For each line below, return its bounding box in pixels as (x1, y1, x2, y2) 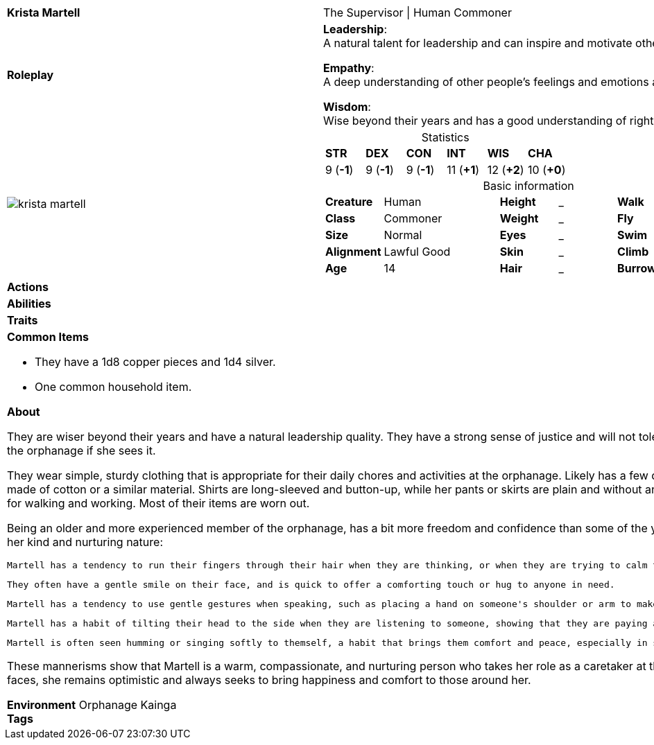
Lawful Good (384, 245, 451, 258)
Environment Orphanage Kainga (7, 698, 177, 712)
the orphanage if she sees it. (7, 444, 156, 457)
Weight (499, 211, 539, 225)
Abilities (7, 297, 51, 310)
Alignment (325, 245, 381, 258)
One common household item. (35, 380, 192, 394)
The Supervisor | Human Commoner (322, 6, 512, 19)
